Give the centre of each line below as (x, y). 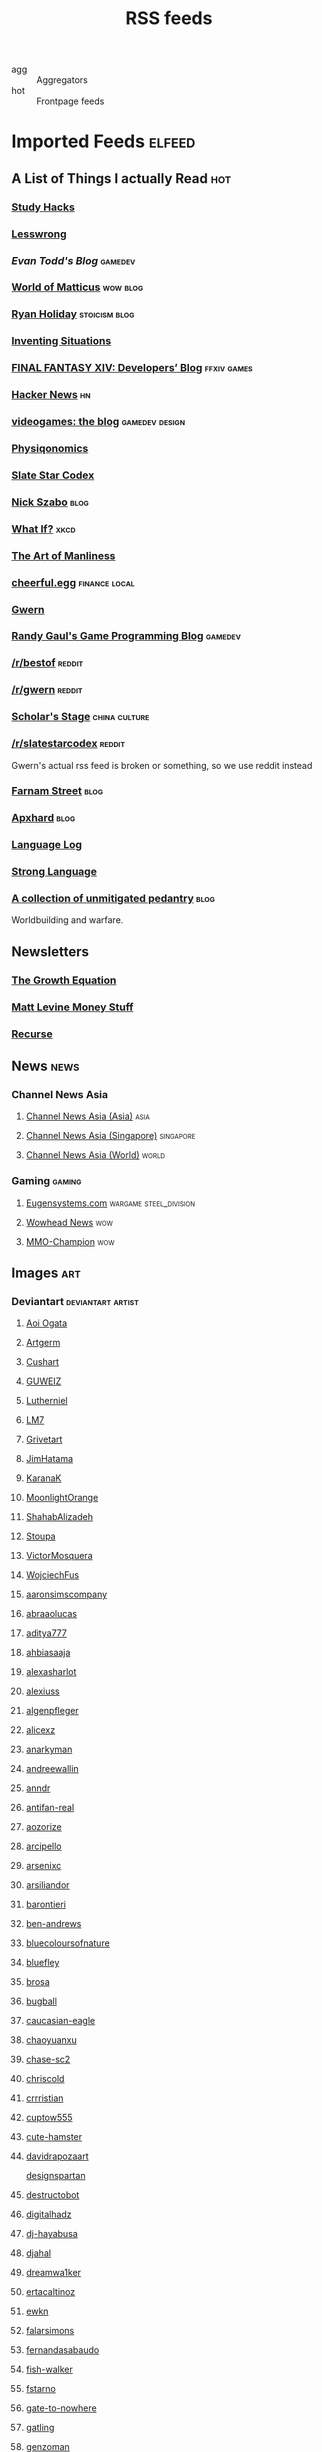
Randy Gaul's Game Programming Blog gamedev (126, 636)
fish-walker (49, 2369)
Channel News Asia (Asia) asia (88, 1116)
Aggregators (62, 80)
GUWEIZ (43, 1381)
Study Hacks (43, 207)
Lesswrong (39, 234)
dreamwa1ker (53, 2273)
